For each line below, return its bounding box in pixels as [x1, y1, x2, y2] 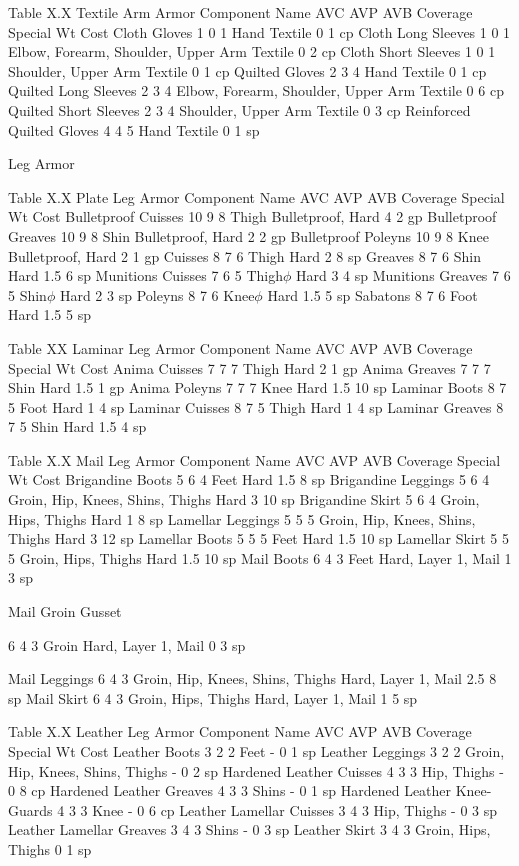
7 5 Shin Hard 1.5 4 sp [8, 416, 147, 437]
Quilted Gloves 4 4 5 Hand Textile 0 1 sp [8, 119, 260, 140]
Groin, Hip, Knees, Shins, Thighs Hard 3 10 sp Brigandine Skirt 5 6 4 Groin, [8, 489, 480, 510]
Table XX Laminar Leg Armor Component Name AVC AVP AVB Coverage [8, 337, 473, 358]
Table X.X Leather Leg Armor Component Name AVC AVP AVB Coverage [8, 721, 472, 742]
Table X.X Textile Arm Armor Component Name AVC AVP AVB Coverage [8, 2, 473, 22]
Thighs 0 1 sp [8, 838, 92, 859]
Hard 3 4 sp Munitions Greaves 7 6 [296, 265, 511, 286]
